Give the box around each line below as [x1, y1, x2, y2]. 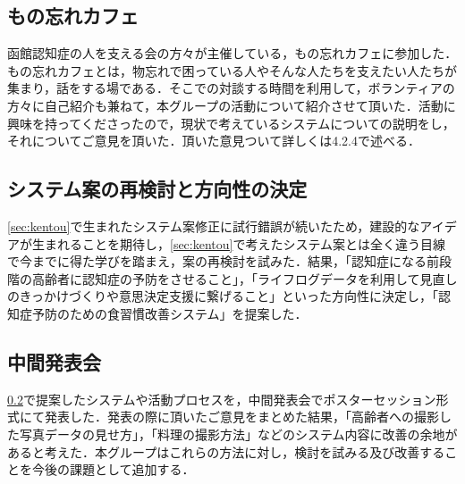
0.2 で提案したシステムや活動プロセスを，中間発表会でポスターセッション [7, 389, 436, 408]
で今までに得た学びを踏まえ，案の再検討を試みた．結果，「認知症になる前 [7, 252, 439, 271]
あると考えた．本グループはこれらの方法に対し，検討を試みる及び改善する [7, 442, 445, 461]
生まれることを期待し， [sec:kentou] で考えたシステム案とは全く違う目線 [31, 234, 446, 253]
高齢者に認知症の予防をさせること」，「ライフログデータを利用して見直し [31, 269, 458, 288]
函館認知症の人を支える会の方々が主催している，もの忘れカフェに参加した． [7, 44, 458, 63]
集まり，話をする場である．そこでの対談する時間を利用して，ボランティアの [7, 79, 455, 97]
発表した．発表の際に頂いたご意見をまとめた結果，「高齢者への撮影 [44, 407, 439, 426]
